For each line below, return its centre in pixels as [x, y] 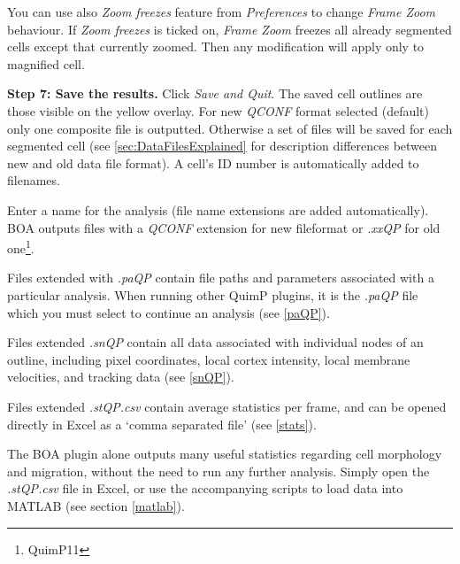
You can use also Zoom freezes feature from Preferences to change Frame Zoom [222, 12]
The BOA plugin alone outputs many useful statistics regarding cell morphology [225, 454]
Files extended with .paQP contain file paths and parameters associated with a [221, 278]
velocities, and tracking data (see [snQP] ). [121, 377]
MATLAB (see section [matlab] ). [96, 505]
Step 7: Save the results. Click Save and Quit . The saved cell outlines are [215, 93]
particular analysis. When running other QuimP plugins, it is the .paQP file [213, 294]
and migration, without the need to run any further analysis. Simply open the [218, 471]
